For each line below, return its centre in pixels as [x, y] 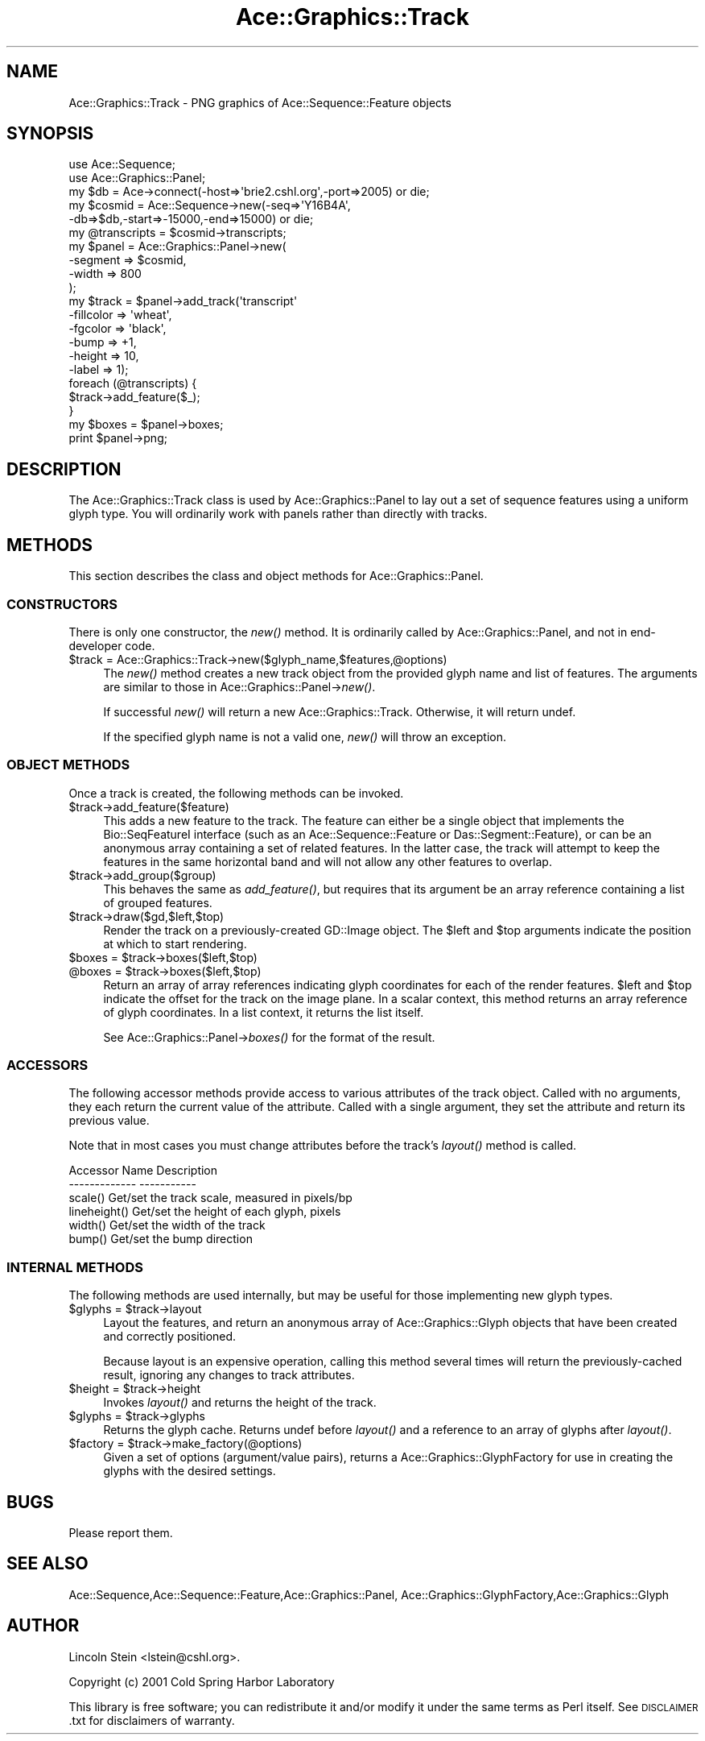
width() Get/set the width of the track [167, 1225]
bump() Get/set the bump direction [161, 1239]
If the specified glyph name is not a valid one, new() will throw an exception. [305, 736]
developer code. [112, 645]
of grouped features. [158, 902]
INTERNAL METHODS [75, 1267]
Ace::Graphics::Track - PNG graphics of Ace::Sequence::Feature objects [260, 102]
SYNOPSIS [50, 134]
